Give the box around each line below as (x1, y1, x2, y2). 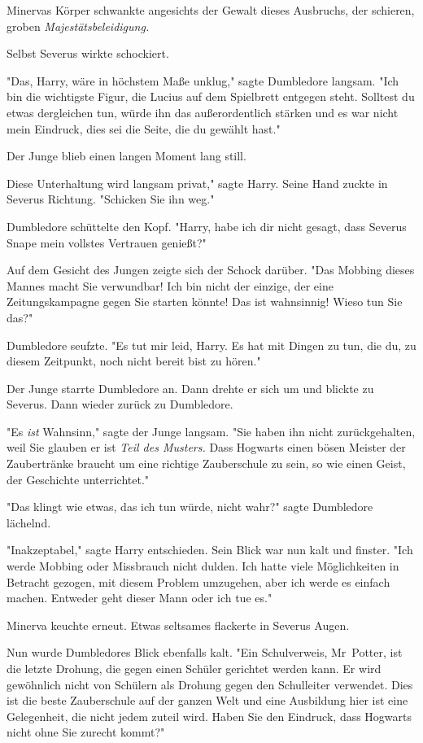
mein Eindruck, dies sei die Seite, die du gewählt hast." (7, 120, 281, 137)
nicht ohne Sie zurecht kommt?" (7, 723, 165, 741)
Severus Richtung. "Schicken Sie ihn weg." (7, 190, 215, 208)
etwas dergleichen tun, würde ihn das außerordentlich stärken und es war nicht (7, 103, 399, 120)
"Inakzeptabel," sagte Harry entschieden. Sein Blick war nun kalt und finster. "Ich (7, 541, 413, 558)
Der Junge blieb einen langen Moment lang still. (7, 147, 246, 164)
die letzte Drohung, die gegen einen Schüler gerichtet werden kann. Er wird (7, 660, 382, 676)
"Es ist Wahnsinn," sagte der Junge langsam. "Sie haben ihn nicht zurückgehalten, (7, 422, 416, 439)
